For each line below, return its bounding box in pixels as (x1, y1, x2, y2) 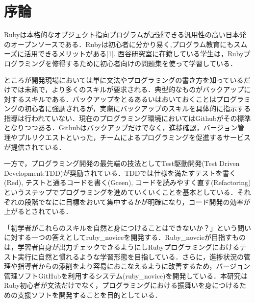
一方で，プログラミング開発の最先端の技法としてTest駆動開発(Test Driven (4, 158, 240, 168)
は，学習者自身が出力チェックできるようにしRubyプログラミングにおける (4, 242, 240, 252)
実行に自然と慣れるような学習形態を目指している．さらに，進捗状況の (17, 251, 244, 261)
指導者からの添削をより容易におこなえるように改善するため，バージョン (17, 261, 251, 271)
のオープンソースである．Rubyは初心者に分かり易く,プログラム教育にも (4, 39, 234, 49)
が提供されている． (4, 141, 66, 152)
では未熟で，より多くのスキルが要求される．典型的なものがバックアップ (10, 84, 244, 94)
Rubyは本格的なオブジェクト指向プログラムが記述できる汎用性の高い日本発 (4, 29, 246, 40)
